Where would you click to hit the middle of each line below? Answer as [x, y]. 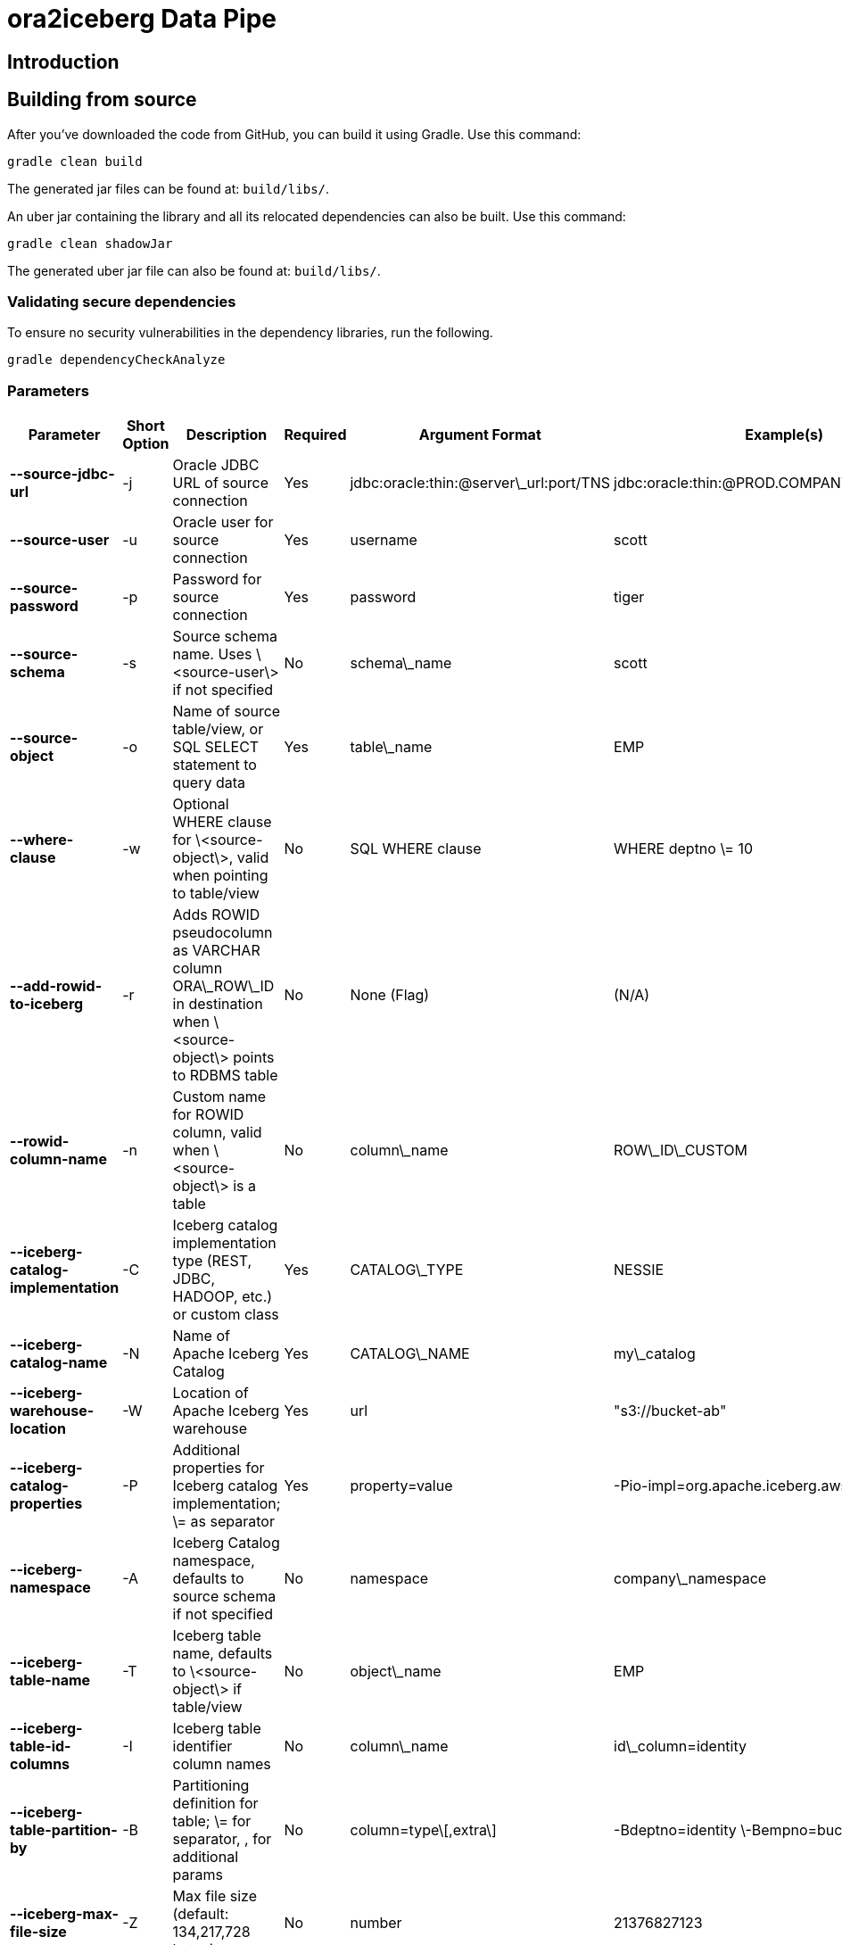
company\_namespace [690, 1579]
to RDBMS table [225, 1076]
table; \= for [212, 1821]
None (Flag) [390, 995]
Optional [201, 804]
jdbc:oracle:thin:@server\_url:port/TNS [480, 483]
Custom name [219, 1097]
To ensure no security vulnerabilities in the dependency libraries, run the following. [250, 333]
